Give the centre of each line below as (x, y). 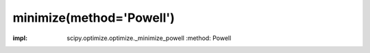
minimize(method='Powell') (94, 18)
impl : (20, 38)
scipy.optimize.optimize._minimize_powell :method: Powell (149, 38)
